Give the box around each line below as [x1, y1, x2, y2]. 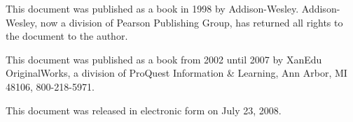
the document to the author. [6, 29, 128, 43]
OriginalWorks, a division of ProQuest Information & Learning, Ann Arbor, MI [6, 66, 347, 80]
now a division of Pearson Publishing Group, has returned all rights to [40, 15, 343, 29]
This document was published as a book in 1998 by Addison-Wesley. [6, 1, 299, 15]
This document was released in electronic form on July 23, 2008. [6, 102, 282, 117]
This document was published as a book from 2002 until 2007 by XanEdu [6, 52, 322, 66]
